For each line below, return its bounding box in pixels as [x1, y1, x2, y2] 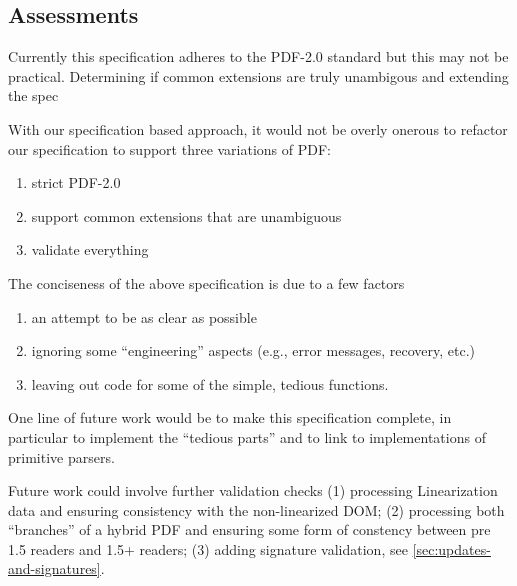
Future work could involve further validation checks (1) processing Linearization [8, 480, 498, 501]
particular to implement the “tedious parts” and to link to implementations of [8, 426, 486, 447]
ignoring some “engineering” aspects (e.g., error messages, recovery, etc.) [31, 340, 476, 361]
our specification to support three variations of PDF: [8, 138, 332, 159]
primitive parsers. [8, 446, 115, 467]
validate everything [31, 239, 149, 260]
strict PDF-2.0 [31, 172, 121, 193]
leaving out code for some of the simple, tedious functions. [31, 373, 389, 394]
